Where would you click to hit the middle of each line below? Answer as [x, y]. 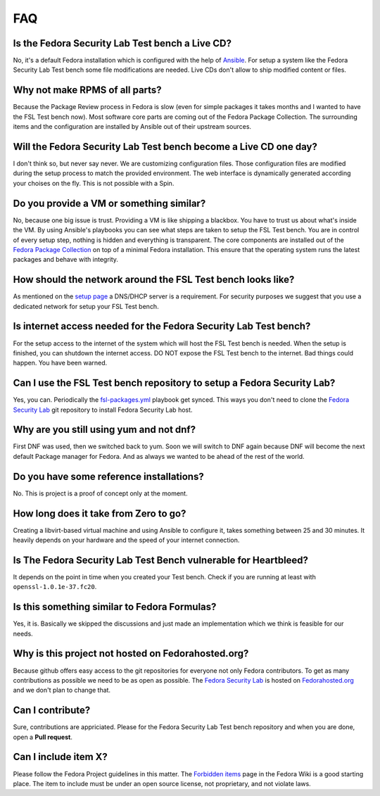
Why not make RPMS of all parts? [87, 90]
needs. [23, 633]
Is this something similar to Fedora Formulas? [115, 607]
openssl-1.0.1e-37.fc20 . [55, 587]
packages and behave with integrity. [66, 260]
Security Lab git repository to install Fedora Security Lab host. [103, 410]
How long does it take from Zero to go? [100, 513]
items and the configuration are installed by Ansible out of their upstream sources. [132, 127]
